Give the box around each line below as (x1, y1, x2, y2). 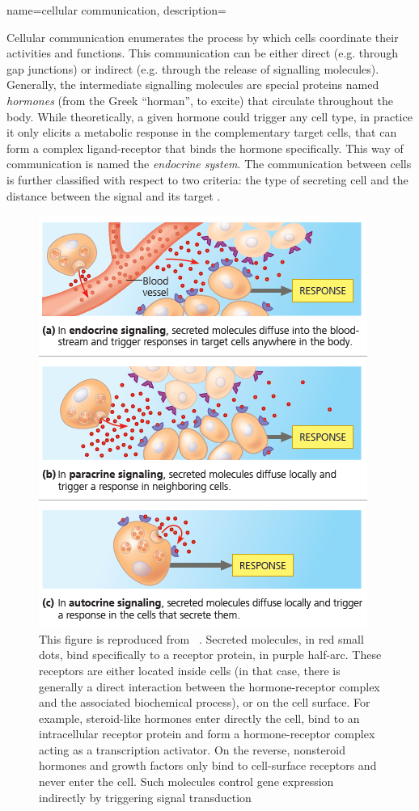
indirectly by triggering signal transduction (39, 788, 252, 805)
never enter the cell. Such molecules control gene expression (39, 773, 334, 790)
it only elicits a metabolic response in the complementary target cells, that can (6, 124, 397, 141)
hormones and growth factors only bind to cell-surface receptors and (39, 757, 377, 774)
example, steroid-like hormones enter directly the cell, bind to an (39, 709, 360, 726)
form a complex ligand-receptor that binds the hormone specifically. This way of (6, 139, 404, 156)
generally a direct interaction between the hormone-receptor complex (39, 678, 380, 695)
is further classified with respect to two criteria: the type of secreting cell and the (6, 171, 408, 188)
